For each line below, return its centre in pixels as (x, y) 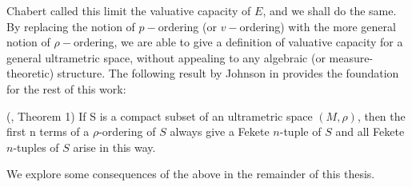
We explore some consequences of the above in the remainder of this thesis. (191, 174)
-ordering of (127, 131)
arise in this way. (114, 147)
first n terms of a (48, 131)
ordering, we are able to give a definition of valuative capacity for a (238, 42)
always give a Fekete (220, 131)
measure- (351, 57)
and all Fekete (370, 131)
